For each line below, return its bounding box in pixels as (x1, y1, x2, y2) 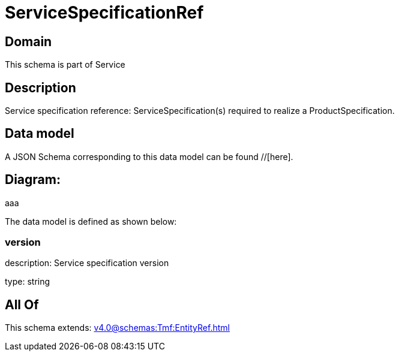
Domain (5, 34, 52, 49)
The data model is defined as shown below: (5, 216, 177, 227)
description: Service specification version (5, 258, 169, 268)
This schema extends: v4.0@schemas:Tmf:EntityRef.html (5, 322, 230, 333)
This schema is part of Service (5, 59, 125, 70)
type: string (5, 276, 50, 287)
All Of (5, 297, 39, 312)
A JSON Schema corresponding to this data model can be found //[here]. (5, 151, 293, 162)
